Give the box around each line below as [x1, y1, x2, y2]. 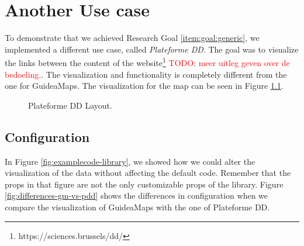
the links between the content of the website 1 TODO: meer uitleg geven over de [5, 55, 290, 68]
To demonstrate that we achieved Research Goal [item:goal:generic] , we [5, 32, 260, 44]
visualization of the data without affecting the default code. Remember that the [5, 167, 291, 179]
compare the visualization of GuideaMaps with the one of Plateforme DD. [5, 200, 270, 213]
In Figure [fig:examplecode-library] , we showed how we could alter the [5, 155, 255, 167]
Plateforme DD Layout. [28, 99, 112, 111]
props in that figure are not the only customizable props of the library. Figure [5, 178, 284, 190]
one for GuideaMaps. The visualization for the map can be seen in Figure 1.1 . [5, 79, 284, 92]
